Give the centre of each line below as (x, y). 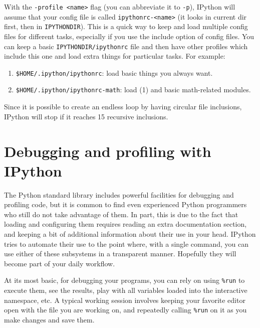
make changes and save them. (49, 319)
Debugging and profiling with (108, 151)
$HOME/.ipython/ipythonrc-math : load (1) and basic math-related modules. (133, 90)
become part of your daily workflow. (60, 263)
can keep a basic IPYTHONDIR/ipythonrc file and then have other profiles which (126, 46)
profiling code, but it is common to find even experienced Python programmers (125, 204)
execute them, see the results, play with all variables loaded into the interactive (126, 290)
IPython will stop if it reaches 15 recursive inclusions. (86, 116)
